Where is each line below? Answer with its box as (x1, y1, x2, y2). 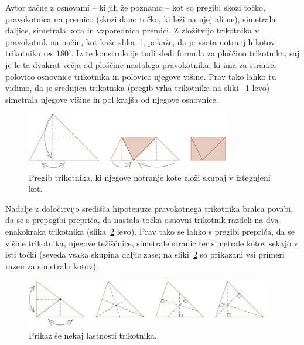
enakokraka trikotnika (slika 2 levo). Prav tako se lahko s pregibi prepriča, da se (5, 225, 295, 238)
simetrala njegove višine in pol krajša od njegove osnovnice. (5, 93, 218, 105)
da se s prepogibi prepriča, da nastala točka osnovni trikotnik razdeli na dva (5, 214, 279, 226)
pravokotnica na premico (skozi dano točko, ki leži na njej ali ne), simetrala (5, 12, 276, 25)
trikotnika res (5, 47, 54, 59)
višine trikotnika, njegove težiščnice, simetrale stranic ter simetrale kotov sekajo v (5, 236, 298, 249)
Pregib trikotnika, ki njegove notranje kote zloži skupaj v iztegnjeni (29, 171, 271, 183)
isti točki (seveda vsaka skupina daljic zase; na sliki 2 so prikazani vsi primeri (5, 248, 285, 261)
